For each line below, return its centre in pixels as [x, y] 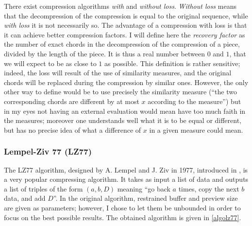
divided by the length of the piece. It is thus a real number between [104, 53]
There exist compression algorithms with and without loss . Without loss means [120, 6]
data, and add [25, 198]
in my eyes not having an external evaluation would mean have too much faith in [125, 111]
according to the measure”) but [194, 101]
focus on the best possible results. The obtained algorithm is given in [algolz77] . [123, 217]
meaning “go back [144, 188]
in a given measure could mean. [196, 130]
